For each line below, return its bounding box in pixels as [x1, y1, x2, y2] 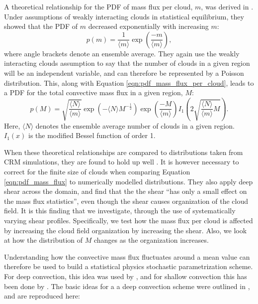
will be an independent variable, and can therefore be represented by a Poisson [4, 67, 244, 78]
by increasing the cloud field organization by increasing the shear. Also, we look [4, 225, 247, 235]
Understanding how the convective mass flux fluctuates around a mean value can [4, 251, 250, 262]
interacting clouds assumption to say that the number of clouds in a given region [4, 58, 250, 68]
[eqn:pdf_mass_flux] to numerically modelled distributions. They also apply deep [4, 176, 253, 186]
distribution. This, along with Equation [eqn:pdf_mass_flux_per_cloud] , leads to [4, 77, 254, 88]
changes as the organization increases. [93, 235, 209, 245]
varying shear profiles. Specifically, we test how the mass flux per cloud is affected [4, 215, 253, 225]
